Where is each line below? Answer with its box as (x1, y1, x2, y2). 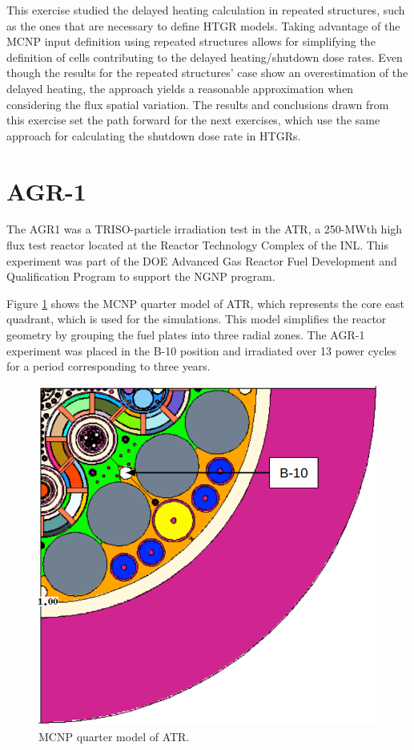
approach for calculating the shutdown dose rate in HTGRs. (6, 127, 301, 144)
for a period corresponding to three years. (6, 358, 211, 375)
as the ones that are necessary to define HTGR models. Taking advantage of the (6, 17, 400, 34)
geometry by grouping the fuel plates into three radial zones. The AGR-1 (6, 326, 365, 343)
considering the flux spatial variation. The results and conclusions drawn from (6, 95, 389, 112)
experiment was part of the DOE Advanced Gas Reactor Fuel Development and (6, 252, 397, 269)
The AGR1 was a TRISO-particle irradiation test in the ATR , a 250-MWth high (6, 221, 403, 237)
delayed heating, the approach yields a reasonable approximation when (6, 79, 354, 96)
